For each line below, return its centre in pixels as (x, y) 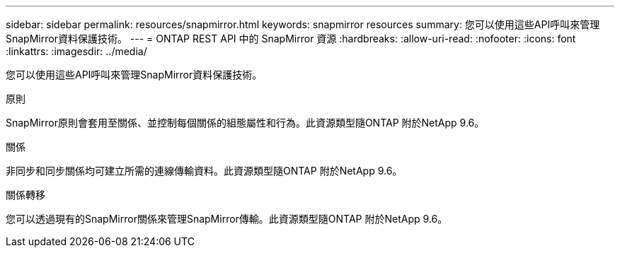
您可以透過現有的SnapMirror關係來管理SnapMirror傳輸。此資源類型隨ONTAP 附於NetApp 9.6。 (227, 219)
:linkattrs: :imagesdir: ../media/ (76, 51)
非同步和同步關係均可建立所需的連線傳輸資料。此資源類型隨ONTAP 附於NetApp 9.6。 (204, 171)
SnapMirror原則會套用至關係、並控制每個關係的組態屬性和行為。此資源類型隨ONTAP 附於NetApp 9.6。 (245, 123)
